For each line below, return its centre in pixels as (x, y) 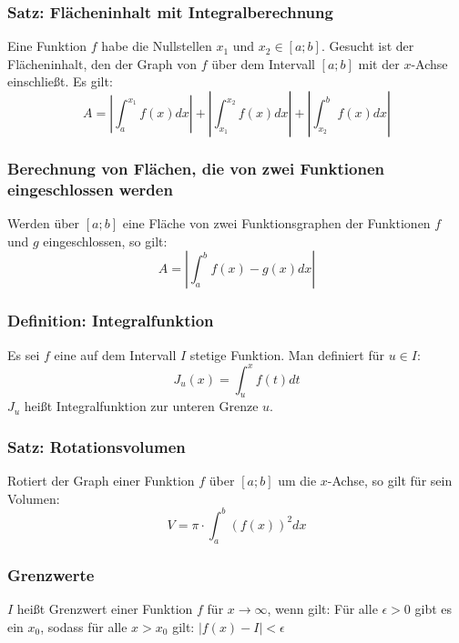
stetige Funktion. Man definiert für (287, 354)
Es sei (24, 354)
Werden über (44, 223)
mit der (379, 63)
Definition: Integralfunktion (111, 321)
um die (297, 481)
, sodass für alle (84, 626)
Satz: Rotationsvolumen (97, 446)
